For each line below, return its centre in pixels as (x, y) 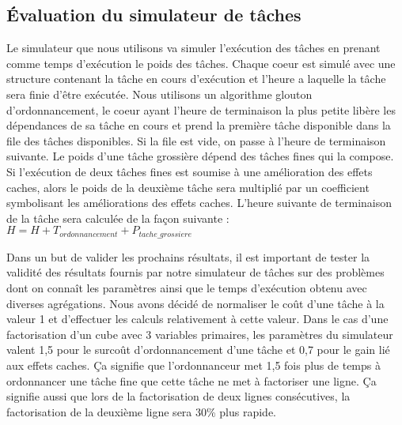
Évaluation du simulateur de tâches (154, 15)
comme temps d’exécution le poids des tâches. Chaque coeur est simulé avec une (201, 63)
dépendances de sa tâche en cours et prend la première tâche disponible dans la (199, 125)
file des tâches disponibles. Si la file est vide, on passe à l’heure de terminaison (196, 140)
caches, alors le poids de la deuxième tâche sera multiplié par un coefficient (188, 187)
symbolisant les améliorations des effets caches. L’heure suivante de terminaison (199, 203)
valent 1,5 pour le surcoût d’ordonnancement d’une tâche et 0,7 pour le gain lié (198, 350)
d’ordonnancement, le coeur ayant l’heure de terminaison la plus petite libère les (201, 109)
